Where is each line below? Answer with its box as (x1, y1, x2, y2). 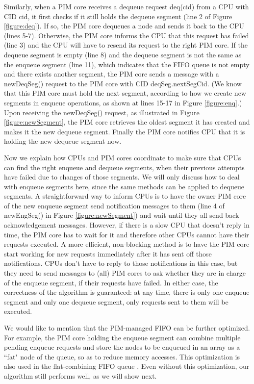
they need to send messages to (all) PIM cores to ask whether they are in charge (4, 268, 246, 278)
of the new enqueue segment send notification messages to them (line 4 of (4, 200, 225, 210)
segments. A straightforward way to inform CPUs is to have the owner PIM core (4, 191, 246, 201)
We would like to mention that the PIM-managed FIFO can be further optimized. (4, 323, 250, 333)
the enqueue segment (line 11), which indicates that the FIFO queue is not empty (4, 59, 250, 69)
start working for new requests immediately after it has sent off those (4, 248, 212, 258)
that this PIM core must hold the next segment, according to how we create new (4, 88, 246, 98)
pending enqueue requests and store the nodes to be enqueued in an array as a (4, 342, 240, 352)
